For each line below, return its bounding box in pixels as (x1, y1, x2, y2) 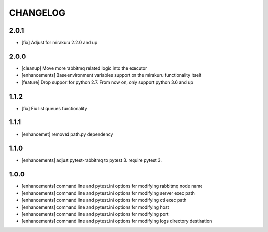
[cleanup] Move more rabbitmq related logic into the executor (21, 65, 147, 71)
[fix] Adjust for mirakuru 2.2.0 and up (21, 40, 98, 46)
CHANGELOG (9, 7, 66, 18)
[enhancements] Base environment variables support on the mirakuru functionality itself (21, 72, 201, 78)
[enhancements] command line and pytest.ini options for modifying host (21, 204, 169, 210)
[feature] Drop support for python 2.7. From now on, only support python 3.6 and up (21, 79, 194, 85)
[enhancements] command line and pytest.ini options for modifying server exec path (21, 190, 195, 196)
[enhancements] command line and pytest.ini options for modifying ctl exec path (21, 197, 187, 203)
